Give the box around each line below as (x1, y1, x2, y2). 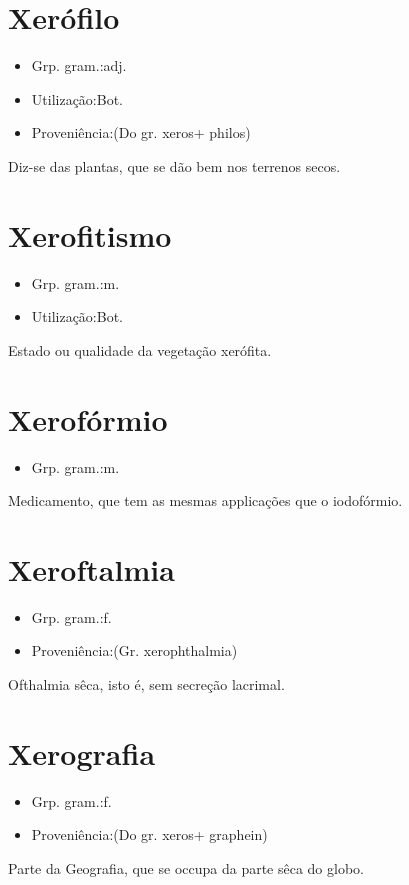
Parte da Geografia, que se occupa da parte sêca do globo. (8, 857, 364, 878)
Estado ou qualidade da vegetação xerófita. (8, 339, 272, 360)
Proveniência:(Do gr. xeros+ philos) (31, 122, 251, 143)
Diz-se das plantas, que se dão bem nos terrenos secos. (8, 155, 341, 176)
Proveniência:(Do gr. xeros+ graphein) (31, 824, 268, 845)
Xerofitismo (8, 214, 172, 255)
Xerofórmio (8, 398, 168, 439)
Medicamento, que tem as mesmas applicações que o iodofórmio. (8, 490, 403, 511)
